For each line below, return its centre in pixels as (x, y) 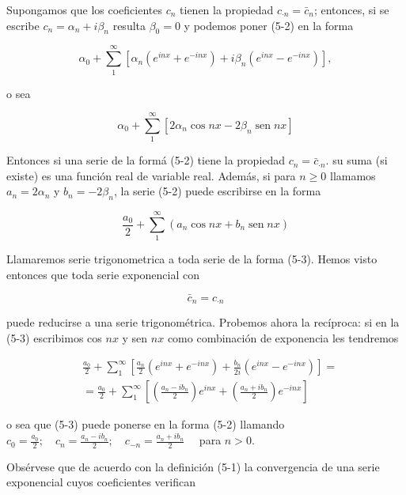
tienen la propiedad (227, 9)
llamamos (353, 175)
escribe (23, 25)
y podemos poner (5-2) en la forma (269, 25)
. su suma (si (357, 160)
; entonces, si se (351, 9)
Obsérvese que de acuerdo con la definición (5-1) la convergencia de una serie (193, 466)
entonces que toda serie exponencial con (103, 274)
